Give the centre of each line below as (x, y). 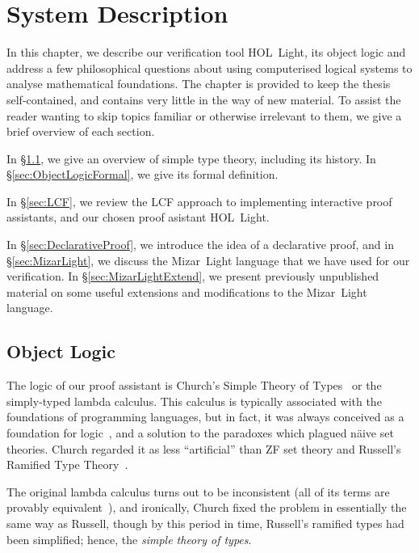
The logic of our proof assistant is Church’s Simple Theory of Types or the (194, 385)
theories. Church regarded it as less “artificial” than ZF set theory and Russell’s (204, 448)
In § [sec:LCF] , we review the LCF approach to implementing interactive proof (199, 201)
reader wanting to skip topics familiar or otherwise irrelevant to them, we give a (204, 115)
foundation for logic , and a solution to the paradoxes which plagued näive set (200, 433)
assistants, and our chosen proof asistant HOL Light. (138, 217)
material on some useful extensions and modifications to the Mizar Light (187, 291)
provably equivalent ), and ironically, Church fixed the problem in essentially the (207, 507)
